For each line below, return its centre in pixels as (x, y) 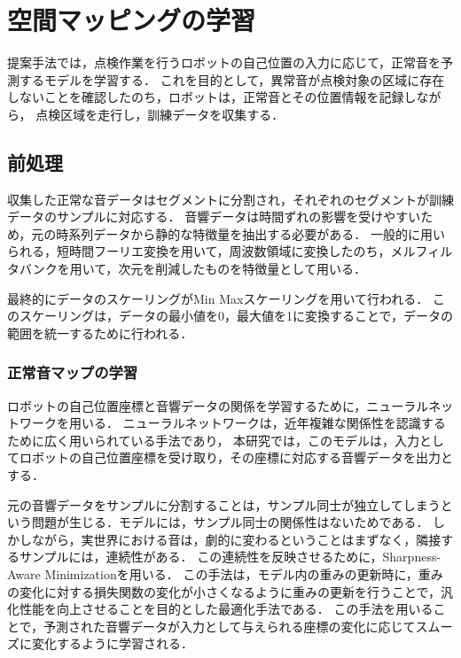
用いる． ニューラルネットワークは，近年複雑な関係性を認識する (257, 423)
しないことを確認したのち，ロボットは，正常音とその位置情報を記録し (212, 97)
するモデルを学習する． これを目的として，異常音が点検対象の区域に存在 (232, 79)
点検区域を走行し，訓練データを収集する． (160, 114)
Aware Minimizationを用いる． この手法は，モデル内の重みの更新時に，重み (225, 574)
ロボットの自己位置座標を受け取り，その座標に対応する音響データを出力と (236, 457)
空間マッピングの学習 (132, 20)
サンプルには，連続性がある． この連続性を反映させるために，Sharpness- (230, 557)
